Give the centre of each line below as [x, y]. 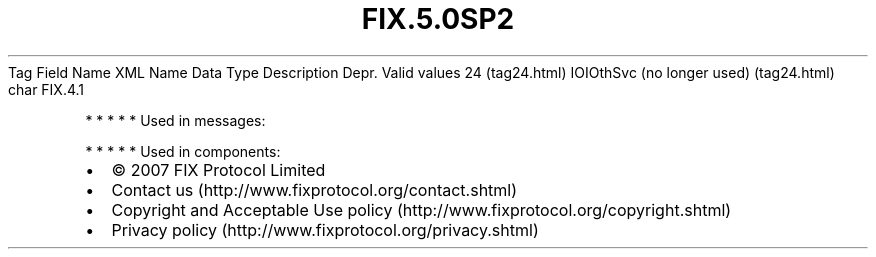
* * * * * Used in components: [183, 151]
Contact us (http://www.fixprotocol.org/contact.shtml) [314, 189]
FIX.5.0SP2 [438, 19]
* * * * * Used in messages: [175, 120]
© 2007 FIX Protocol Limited [218, 169]
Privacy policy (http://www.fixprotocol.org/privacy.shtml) [325, 229]
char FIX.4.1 [46, 89]
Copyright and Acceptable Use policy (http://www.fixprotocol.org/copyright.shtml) [421, 209]
